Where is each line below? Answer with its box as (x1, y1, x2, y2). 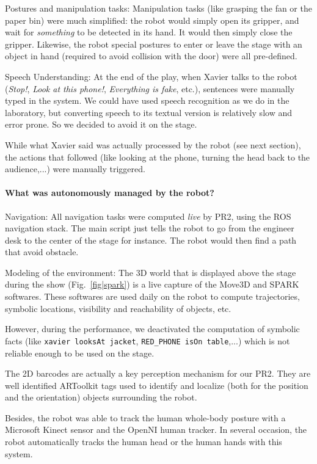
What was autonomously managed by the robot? (5, 186, 214, 199)
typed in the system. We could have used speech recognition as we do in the (5, 94, 290, 107)
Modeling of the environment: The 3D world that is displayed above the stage (5, 266, 296, 278)
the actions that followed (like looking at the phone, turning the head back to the (5, 150, 310, 163)
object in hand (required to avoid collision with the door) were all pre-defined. (5, 49, 297, 62)
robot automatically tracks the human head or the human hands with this (5, 435, 282, 448)
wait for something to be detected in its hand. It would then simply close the (5, 26, 293, 38)
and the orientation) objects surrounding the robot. (5, 391, 197, 404)
